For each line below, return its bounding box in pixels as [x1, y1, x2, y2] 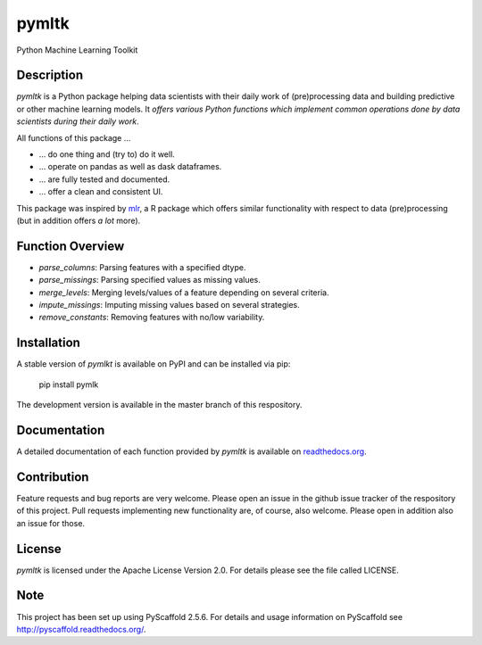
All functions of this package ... [16, 132, 131, 143]
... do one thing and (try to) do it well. [38, 149, 176, 160]
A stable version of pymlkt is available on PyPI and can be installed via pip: [16, 359, 291, 369]
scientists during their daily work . [16, 116, 139, 127]
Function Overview [16, 238, 125, 253]
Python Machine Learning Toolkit [16, 45, 138, 55]
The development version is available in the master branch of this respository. [16, 400, 303, 410]
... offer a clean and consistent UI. [38, 186, 163, 197]
